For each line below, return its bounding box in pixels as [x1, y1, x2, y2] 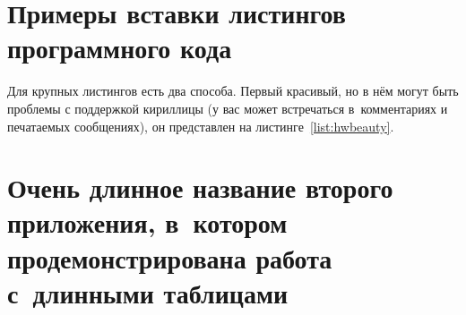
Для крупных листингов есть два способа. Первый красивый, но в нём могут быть [7, 81, 459, 100]
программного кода [7, 30, 232, 66]
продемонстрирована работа [7, 239, 332, 276]
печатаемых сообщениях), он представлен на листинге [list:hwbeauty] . [7, 116, 394, 135]
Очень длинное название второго [7, 169, 393, 206]
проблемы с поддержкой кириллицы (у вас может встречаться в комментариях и [7, 98, 448, 117]
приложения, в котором [7, 204, 288, 241]
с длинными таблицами [7, 274, 289, 311]
